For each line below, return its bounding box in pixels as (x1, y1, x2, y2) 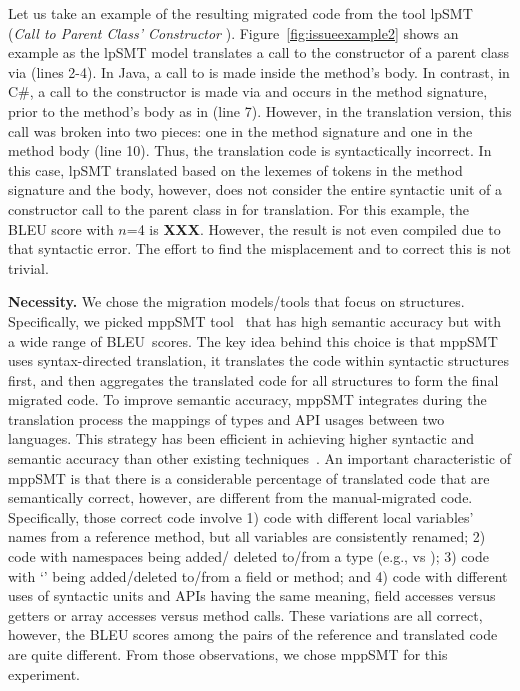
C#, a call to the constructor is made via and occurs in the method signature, (8, 81, 488, 102)
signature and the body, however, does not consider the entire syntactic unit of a (8, 179, 502, 200)
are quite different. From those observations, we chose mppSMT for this (8, 644, 448, 664)
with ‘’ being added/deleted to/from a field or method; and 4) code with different (8, 565, 508, 586)
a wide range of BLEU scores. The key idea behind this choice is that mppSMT (8, 330, 498, 351)
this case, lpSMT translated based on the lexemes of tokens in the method (8, 159, 463, 180)
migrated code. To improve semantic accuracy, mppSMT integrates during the (8, 389, 487, 410)
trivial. (8, 257, 49, 278)
